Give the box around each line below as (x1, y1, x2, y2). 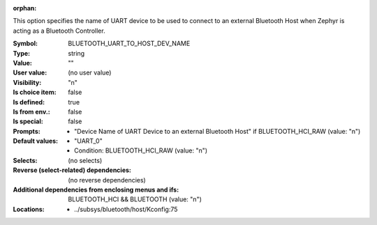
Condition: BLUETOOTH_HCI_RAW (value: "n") (74, 146, 208, 155)
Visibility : (13, 78, 42, 86)
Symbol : (13, 39, 38, 48)
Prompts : (13, 127, 41, 135)
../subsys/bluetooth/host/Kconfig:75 (74, 205, 178, 213)
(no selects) (68, 156, 103, 164)
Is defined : (13, 98, 45, 106)
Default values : (13, 137, 59, 146)
